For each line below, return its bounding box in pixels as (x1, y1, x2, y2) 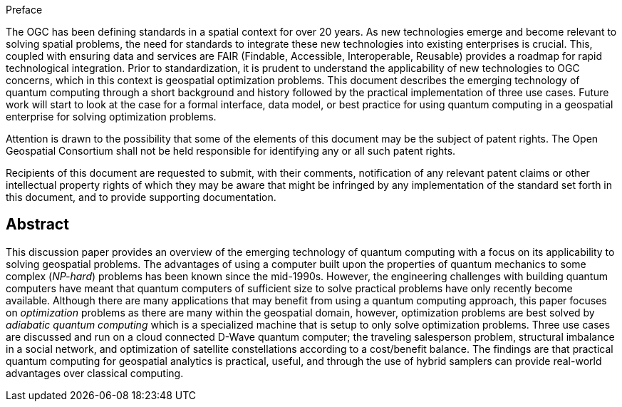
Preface (6, 4, 43, 16)
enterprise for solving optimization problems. (6, 110, 217, 123)
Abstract (6, 215, 69, 234)
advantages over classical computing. (6, 366, 184, 379)
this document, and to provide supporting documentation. (6, 191, 276, 203)
